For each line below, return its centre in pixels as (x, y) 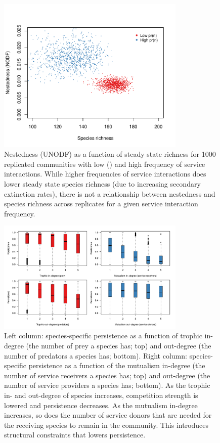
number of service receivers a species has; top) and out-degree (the (107, 375)
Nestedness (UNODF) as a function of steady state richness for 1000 (110, 154)
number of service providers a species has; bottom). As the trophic (107, 385)
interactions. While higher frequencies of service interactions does (105, 174)
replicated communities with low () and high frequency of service (105, 164)
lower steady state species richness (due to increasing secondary (102, 184)
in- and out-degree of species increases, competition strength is (101, 395)
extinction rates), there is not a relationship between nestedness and (110, 193)
